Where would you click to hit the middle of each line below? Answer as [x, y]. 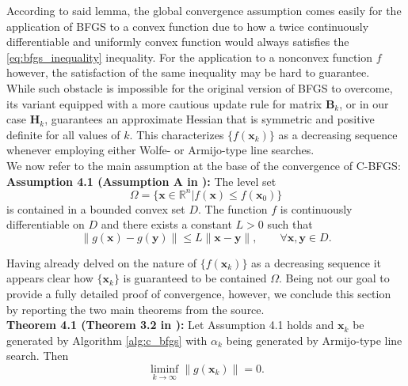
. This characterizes [177, 134]
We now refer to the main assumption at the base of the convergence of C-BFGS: [204, 165]
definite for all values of [63, 134]
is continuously [316, 208]
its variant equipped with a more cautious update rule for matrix [164, 103]
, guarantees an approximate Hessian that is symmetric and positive [210, 119]
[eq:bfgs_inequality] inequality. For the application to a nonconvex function [190, 57]
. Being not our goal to [334, 278]
